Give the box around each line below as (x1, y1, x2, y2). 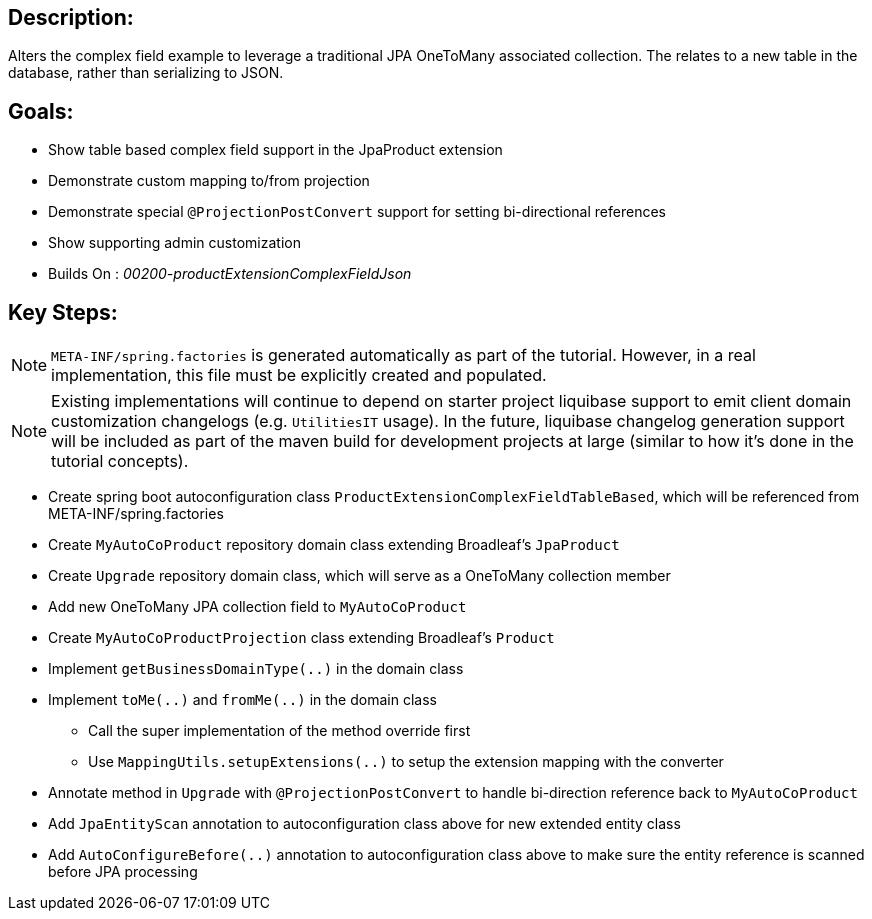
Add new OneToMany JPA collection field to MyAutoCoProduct (48, 598, 467, 616)
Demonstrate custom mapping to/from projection (48, 172, 370, 190)
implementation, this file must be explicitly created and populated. (51, 365, 547, 386)
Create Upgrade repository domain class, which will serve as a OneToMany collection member (48, 567, 671, 585)
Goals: (8, 98, 74, 124)
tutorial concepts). (51, 451, 189, 472)
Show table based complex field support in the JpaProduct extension (48, 141, 503, 159)
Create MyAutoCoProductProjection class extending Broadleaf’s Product (48, 629, 555, 647)
